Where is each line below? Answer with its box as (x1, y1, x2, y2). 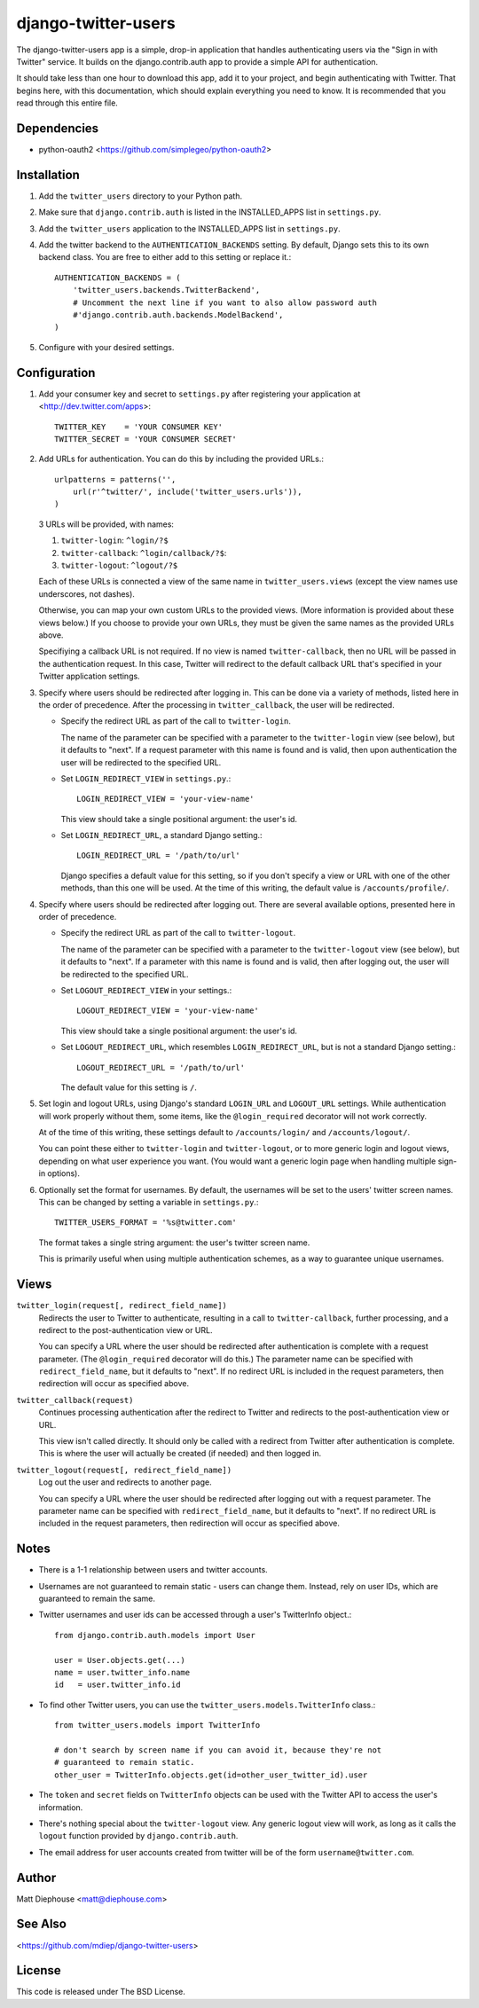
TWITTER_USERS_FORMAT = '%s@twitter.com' (54, 1218, 237, 1228)
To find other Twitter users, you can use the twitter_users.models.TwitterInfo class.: (38, 1699, 376, 1710)
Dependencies (16, 121, 99, 136)
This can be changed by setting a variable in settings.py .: (38, 1197, 259, 1208)
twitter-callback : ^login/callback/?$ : (60, 547, 227, 558)
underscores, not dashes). (38, 588, 135, 599)
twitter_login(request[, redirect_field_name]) (16, 1300, 228, 1311)
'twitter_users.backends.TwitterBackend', (72, 285, 261, 295)
